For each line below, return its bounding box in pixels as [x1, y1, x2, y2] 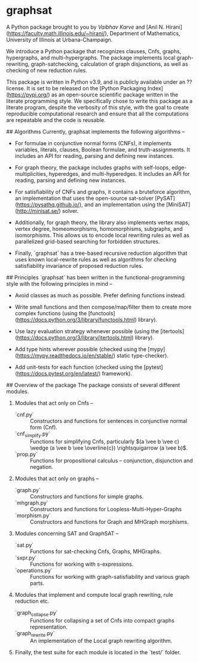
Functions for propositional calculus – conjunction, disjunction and [29, 457, 193, 464]
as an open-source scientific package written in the [51, 91, 178, 98]
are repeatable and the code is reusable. [6, 116, 106, 123]
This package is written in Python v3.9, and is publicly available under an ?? [6, 78, 192, 86]
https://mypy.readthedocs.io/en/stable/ [17, 352, 114, 359]
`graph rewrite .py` [14, 629, 55, 638]
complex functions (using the [14, 309, 87, 317]
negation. [29, 463, 54, 470]
